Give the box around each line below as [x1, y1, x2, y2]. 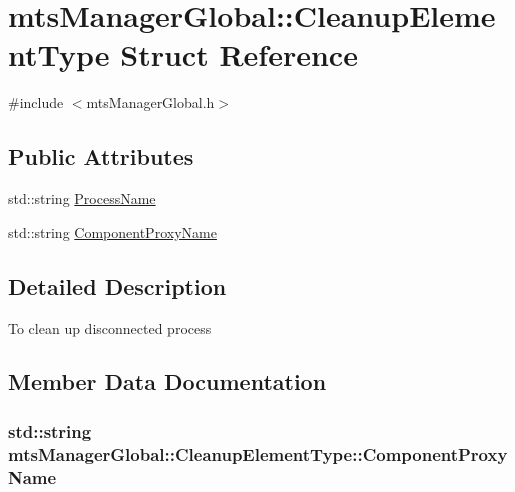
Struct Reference [120, 34, 358, 75]
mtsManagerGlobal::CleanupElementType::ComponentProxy [8, 441, 508, 466]
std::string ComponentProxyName [8, 221, 217, 242]
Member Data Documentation [8, 366, 327, 397]
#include [8, 92, 64, 113]
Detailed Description [8, 270, 227, 301]
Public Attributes [8, 141, 194, 172]
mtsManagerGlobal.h [86, 92, 215, 113]
